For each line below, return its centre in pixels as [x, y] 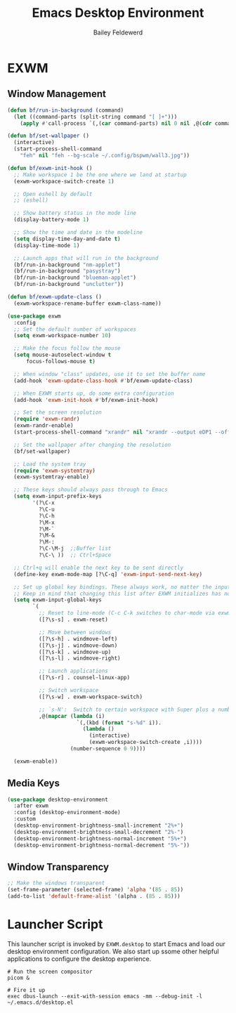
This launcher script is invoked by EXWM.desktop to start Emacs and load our [117, 943]
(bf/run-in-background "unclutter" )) [69, 285]
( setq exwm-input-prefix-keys [58, 497]
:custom [25, 819]
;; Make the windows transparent [56, 883]
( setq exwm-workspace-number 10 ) [63, 336]
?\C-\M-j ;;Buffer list [75, 549]
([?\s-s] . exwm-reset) [73, 620]
